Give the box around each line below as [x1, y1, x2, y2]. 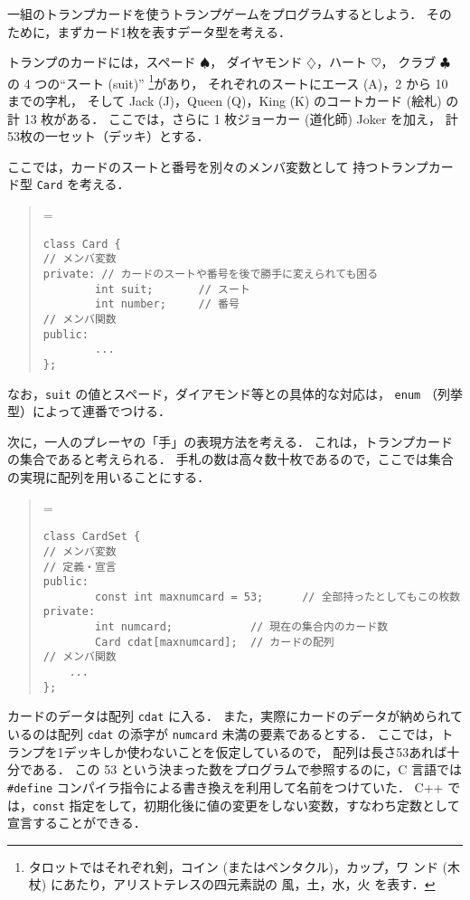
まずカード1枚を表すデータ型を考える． [57, 22, 291, 41]
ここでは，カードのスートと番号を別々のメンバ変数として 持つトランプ [7, 156, 428, 175]
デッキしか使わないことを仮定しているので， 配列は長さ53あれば [63, 742, 447, 761]
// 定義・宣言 [42, 560, 117, 573]
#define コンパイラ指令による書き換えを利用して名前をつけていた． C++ [7, 777, 444, 796]
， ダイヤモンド [210, 52, 303, 71]
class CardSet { [42, 530, 141, 544]
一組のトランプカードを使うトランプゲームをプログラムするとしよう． [7, 5, 423, 23]
